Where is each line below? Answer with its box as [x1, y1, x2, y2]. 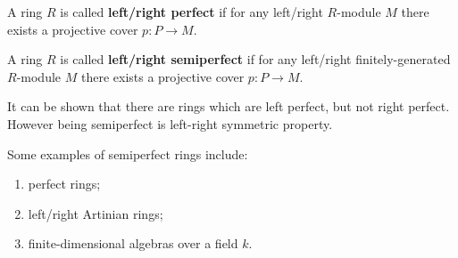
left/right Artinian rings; [28, 204, 163, 222]
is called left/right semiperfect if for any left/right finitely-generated [60, 50, 451, 69]
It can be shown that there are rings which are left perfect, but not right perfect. [7, 97, 450, 116]
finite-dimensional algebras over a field [28, 234, 238, 253]
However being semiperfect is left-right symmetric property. [7, 114, 333, 133]
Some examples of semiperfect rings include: [7, 144, 248, 163]
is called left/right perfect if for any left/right [60, 3, 323, 20]
